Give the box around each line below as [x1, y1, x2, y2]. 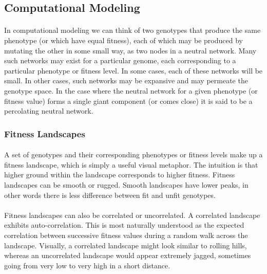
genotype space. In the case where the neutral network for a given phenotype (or [4, 85, 258, 96]
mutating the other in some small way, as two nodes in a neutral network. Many [4, 45, 257, 56]
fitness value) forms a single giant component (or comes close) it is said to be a [4, 95, 253, 106]
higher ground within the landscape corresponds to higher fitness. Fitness [4, 169, 235, 180]
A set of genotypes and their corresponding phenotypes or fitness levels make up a [4, 149, 263, 160]
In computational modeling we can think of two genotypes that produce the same [4, 25, 261, 35]
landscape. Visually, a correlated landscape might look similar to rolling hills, [4, 240, 247, 250]
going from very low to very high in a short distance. [4, 260, 170, 270]
